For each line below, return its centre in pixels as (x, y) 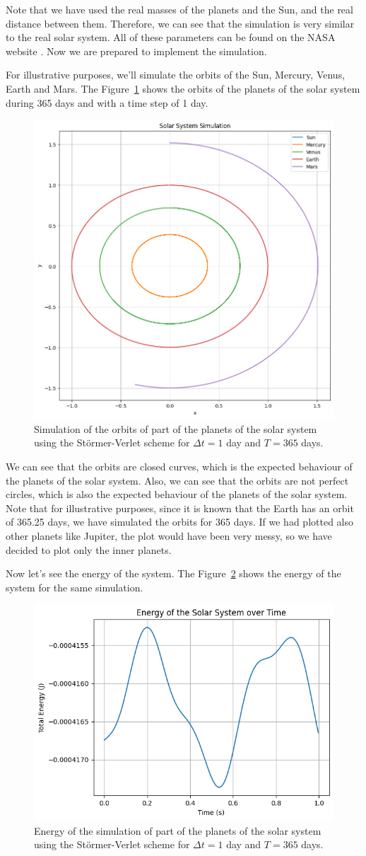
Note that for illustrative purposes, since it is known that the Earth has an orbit (180, 508)
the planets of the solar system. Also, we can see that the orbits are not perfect (177, 480)
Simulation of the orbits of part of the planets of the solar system (176, 428)
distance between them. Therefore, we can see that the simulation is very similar (180, 23)
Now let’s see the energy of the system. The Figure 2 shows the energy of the (173, 573)
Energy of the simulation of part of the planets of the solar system (178, 830)
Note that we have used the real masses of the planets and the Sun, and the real (179, 9)
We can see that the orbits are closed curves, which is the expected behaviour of (179, 466)
